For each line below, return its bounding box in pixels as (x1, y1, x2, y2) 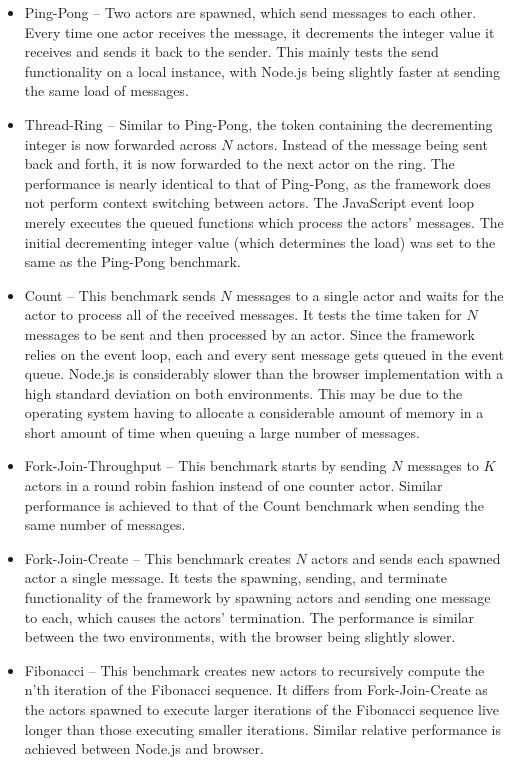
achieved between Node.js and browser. (24, 738, 264, 759)
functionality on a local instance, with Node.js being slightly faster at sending (24, 60, 501, 81)
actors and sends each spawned (311, 547, 501, 568)
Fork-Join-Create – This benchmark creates (24, 547, 291, 568)
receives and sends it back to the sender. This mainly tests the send (24, 41, 439, 62)
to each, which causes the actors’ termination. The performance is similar (24, 606, 475, 627)
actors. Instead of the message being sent (237, 133, 488, 154)
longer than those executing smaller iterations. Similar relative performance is (24, 718, 501, 739)
